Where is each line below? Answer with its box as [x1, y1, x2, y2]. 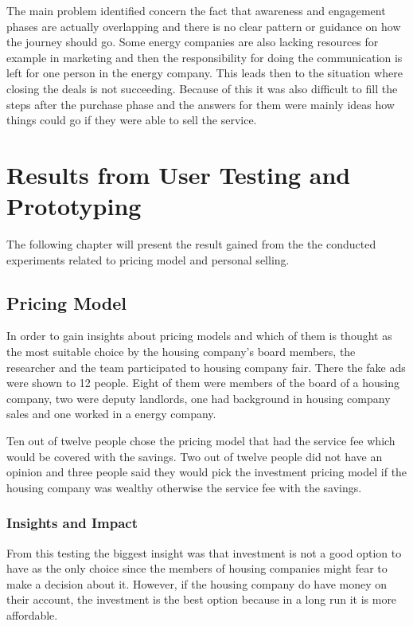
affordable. [6, 606, 58, 623]
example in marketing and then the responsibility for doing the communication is [6, 49, 403, 65]
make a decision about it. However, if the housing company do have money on [6, 575, 388, 592]
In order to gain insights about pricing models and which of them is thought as [6, 327, 392, 344]
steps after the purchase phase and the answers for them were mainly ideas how [6, 96, 395, 112]
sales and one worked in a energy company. [6, 405, 216, 422]
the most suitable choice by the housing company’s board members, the [6, 343, 356, 360]
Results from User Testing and [6, 158, 351, 190]
